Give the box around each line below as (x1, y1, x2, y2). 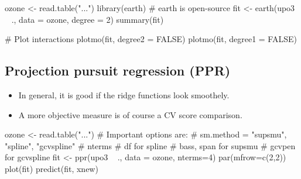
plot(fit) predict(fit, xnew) (5, 162, 98, 174)
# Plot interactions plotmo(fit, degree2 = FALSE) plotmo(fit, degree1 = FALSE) (5, 33, 297, 45)
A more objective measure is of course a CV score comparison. (18, 108, 242, 121)
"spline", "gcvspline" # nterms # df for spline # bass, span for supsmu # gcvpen (5, 139, 296, 152)
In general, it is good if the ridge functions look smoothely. (18, 88, 230, 101)
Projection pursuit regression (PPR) (5, 61, 231, 80)
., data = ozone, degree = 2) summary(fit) (11, 13, 164, 25)
